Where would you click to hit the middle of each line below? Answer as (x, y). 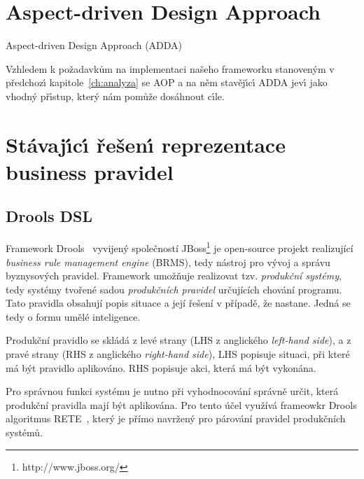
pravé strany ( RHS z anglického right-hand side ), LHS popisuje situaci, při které (178, 354)
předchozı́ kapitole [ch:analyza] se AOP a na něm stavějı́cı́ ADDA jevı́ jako (167, 82)
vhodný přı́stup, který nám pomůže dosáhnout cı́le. (115, 96)
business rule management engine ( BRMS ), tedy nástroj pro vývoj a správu (168, 262)
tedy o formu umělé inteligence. (73, 316)
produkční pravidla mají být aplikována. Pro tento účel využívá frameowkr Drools (181, 404)
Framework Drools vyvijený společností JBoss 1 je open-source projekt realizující (180, 247)
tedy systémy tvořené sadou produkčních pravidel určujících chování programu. (174, 289)
